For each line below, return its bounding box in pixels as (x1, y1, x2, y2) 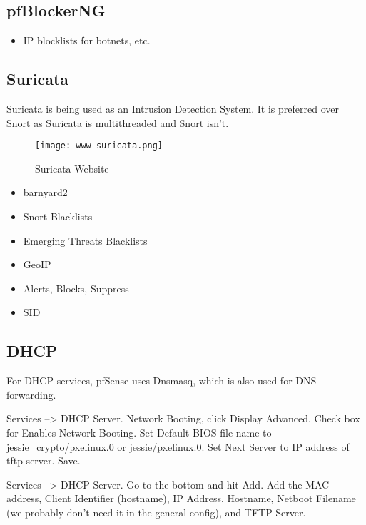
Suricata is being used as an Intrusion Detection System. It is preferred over (6, 101, 339, 116)
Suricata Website (35, 160, 109, 175)
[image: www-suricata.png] (35, 141, 163, 151)
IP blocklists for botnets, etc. (23, 33, 151, 48)
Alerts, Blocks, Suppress (23, 280, 129, 295)
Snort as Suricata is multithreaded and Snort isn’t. (6, 115, 229, 130)
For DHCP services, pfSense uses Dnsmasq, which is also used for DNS (6, 373, 317, 388)
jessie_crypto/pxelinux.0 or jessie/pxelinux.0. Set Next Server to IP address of (6, 439, 350, 454)
